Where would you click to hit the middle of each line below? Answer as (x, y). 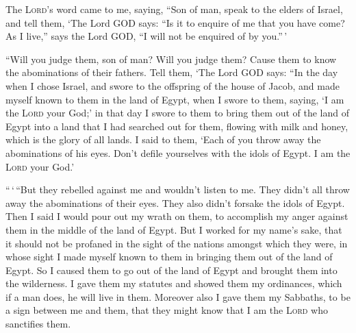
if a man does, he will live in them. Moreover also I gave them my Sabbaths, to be (178, 296)
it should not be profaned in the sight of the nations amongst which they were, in (177, 243)
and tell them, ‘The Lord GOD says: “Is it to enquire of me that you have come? (175, 22)
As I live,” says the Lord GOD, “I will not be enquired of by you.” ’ (147, 36)
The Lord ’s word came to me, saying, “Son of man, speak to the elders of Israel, (174, 9)
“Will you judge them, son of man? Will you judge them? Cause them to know (171, 59)
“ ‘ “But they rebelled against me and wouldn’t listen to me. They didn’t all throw (178, 189)
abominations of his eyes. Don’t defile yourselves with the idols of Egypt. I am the (178, 152)
